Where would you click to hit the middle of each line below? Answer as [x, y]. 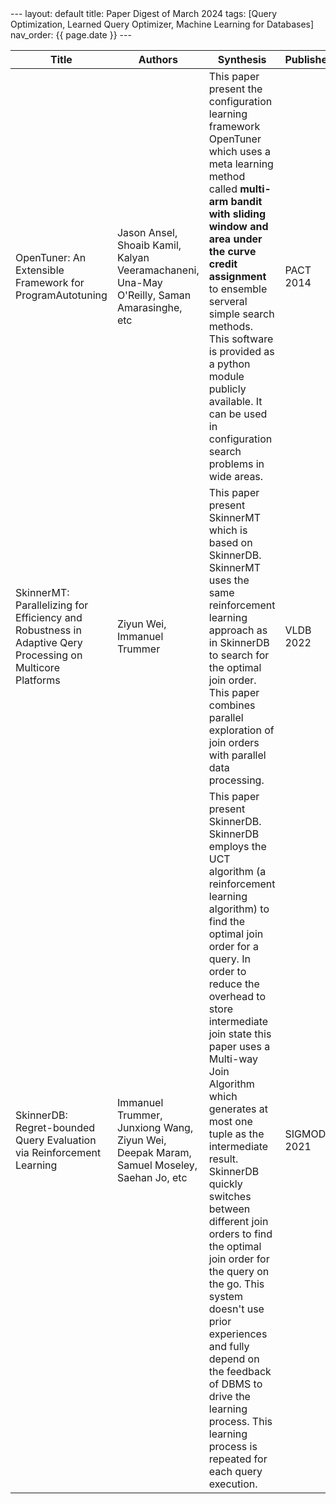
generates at [238, 1109]
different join [238, 1221]
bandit [246, 201]
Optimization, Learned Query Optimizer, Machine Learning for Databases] [162, 24]
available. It [235, 401]
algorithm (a [237, 871]
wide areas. [236, 476]
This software [241, 339]
